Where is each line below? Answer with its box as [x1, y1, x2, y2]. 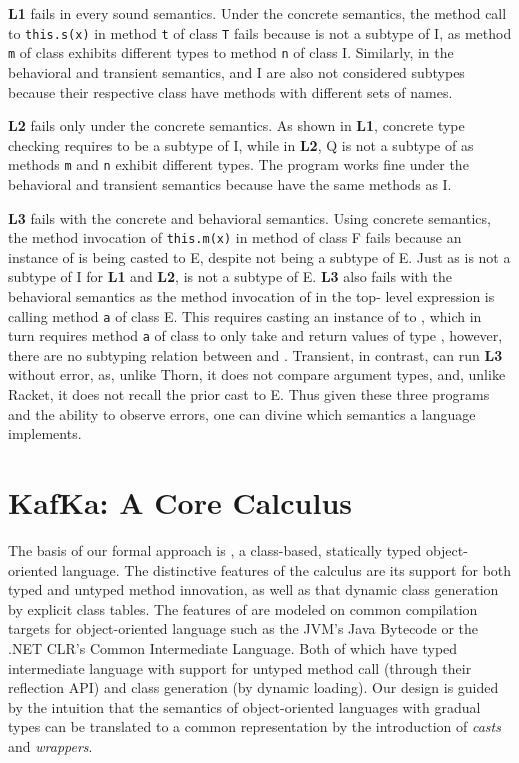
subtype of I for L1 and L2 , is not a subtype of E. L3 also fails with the [8, 266, 452, 287]
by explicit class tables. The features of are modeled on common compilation [8, 598, 478, 619]
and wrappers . [8, 735, 93, 756]
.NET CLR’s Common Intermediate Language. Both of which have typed [8, 637, 458, 658]
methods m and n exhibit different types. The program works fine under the [8, 154, 469, 175]
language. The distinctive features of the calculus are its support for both [62, 559, 512, 580]
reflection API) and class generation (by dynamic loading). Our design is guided [8, 677, 499, 698]
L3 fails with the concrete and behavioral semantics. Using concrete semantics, [8, 207, 491, 228]
